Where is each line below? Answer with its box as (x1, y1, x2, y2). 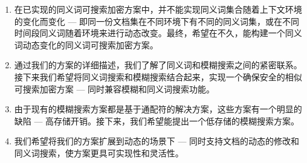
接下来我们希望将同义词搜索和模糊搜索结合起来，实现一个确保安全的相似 (14, 70, 302, 83)
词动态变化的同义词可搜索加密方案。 (14, 38, 158, 51)
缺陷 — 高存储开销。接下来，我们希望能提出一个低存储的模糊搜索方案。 (14, 114, 300, 127)
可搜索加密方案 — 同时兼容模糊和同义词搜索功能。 (14, 82, 215, 95)
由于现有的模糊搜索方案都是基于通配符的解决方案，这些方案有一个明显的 (14, 103, 302, 115)
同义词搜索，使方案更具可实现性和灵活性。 (14, 146, 184, 159)
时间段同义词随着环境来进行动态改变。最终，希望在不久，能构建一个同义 (14, 27, 302, 39)
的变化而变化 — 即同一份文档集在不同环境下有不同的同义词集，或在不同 (14, 14, 300, 27)
